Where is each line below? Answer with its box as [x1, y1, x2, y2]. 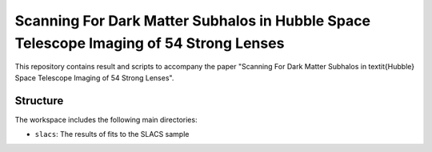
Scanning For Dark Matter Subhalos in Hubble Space [14, 12, 371, 29]
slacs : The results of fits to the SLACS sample [34, 130, 190, 139]
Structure [14, 94, 64, 107]
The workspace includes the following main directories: [14, 115, 198, 124]
